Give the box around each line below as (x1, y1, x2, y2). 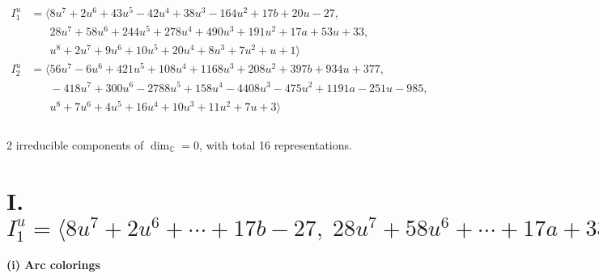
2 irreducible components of (6, 136, 144, 153)
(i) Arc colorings (6, 255, 100, 272)
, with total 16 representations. (199, 136, 352, 153)
